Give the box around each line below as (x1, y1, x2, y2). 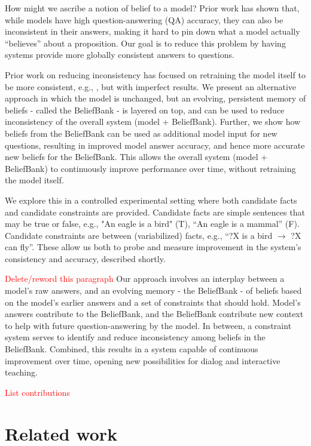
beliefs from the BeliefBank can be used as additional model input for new (5, 127, 278, 139)
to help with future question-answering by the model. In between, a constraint (5, 319, 292, 331)
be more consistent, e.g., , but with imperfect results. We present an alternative (5, 80, 297, 93)
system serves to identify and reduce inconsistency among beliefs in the (5, 331, 266, 343)
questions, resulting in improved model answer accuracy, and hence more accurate (5, 139, 305, 151)
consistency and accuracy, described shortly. (5, 252, 166, 264)
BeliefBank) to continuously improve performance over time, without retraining (5, 162, 296, 174)
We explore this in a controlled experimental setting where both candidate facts (5, 193, 297, 206)
